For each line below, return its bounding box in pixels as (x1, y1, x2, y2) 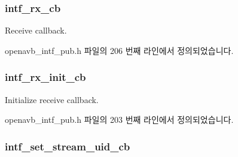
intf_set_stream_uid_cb (5, 138, 130, 153)
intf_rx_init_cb (5, 70, 86, 84)
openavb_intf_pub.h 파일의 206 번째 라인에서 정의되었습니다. (5, 44, 234, 56)
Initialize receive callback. (5, 93, 99, 105)
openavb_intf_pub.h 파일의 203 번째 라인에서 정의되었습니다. (5, 113, 234, 126)
